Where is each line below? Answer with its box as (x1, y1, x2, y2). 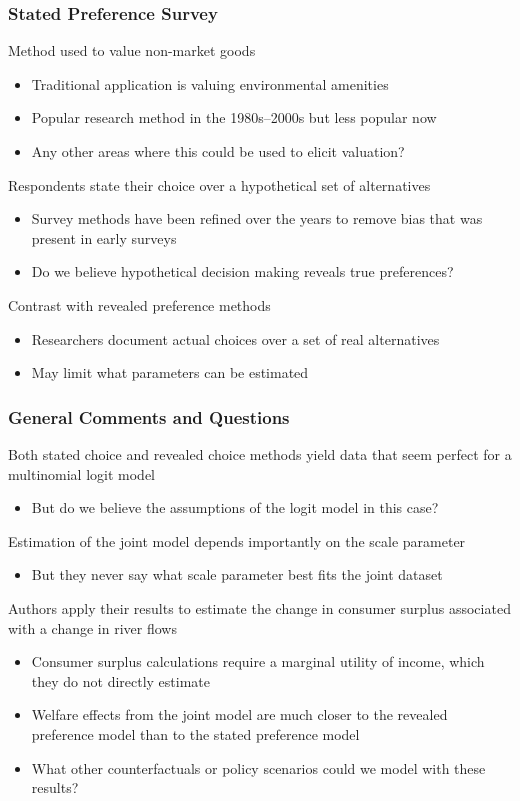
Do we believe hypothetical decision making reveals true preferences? (31, 261, 454, 282)
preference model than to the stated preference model (31, 723, 360, 744)
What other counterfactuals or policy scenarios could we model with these (31, 757, 486, 778)
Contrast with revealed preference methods (8, 294, 271, 315)
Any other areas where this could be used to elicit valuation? (31, 141, 405, 161)
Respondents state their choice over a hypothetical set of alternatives (8, 174, 431, 195)
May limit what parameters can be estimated (31, 362, 309, 383)
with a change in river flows (8, 617, 177, 638)
